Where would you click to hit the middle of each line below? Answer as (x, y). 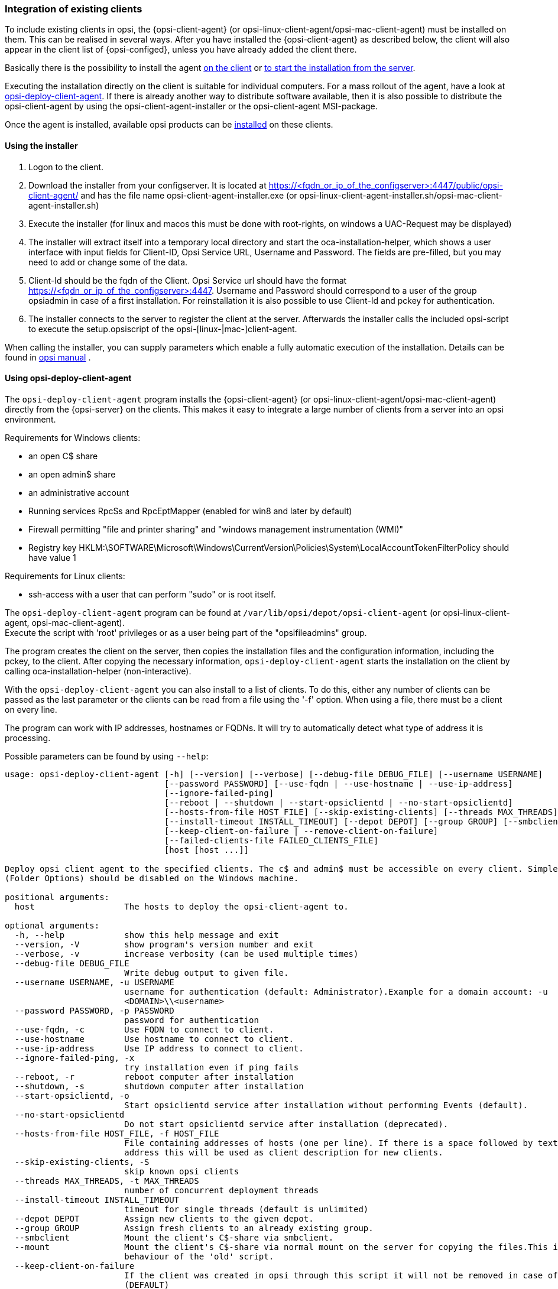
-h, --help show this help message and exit (147, 935)
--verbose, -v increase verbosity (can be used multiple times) (186, 954)
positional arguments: (57, 897)
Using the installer (41, 145)
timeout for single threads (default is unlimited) (246, 1209)
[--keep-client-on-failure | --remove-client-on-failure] (301, 831)
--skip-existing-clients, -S (82, 1162)
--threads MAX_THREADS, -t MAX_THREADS (107, 1181)
